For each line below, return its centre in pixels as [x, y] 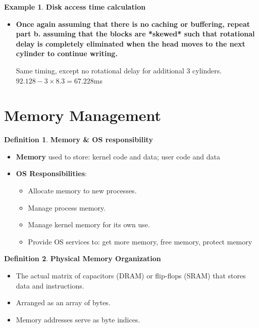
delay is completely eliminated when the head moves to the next [131, 43]
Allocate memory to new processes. [82, 191]
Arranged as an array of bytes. [63, 302]
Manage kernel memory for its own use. [89, 224]
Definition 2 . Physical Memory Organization [83, 258]
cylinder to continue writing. [67, 53]
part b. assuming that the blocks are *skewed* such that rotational [135, 34]
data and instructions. [50, 285]
